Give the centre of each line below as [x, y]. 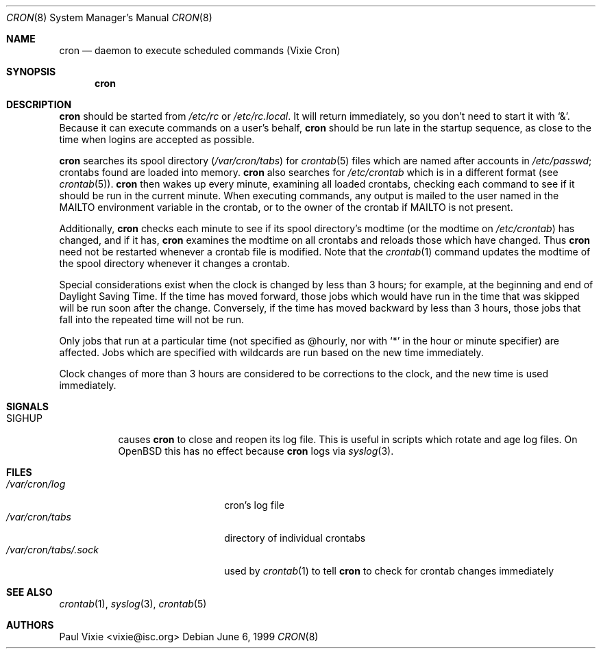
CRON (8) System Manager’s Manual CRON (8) [109, 17]
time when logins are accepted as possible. [157, 139]
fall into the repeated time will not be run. [151, 319]
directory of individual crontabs [295, 538]
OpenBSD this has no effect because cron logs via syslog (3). [256, 451]
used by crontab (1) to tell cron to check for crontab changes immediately [389, 571]
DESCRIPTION [39, 104]
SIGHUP [24, 418]
